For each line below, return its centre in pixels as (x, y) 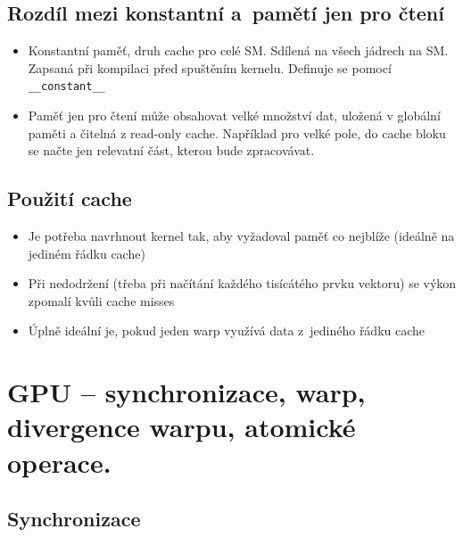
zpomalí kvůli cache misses (101, 300)
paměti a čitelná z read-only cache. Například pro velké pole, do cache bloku (237, 132)
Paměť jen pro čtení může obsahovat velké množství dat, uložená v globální (234, 116)
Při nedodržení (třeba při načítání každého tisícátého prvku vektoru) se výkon (242, 283)
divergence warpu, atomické (182, 427)
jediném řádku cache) (87, 253)
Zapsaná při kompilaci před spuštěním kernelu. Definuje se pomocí (210, 67)
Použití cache (70, 198)
